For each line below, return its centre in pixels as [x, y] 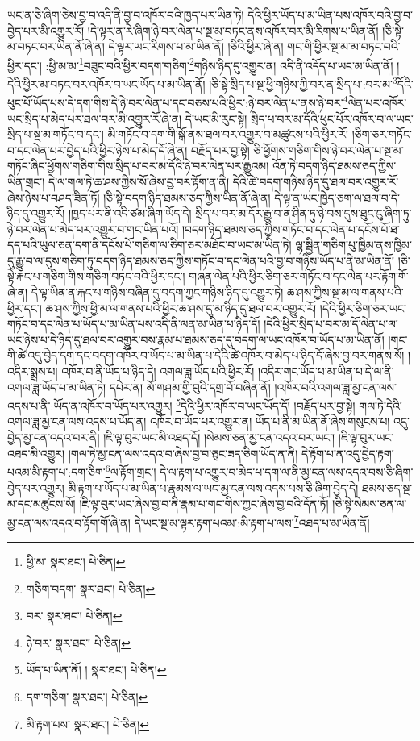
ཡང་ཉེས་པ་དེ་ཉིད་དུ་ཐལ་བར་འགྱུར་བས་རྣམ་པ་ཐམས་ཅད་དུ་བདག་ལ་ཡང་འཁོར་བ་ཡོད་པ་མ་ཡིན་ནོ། [196, 339]
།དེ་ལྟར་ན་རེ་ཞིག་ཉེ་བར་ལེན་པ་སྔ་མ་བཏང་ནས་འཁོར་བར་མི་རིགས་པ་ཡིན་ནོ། [233, 30]
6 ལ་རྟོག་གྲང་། [131, 470]
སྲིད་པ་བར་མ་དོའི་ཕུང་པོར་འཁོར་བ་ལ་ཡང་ [332, 118]
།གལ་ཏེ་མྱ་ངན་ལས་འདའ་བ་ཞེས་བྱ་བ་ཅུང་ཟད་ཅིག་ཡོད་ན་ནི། [183, 453]
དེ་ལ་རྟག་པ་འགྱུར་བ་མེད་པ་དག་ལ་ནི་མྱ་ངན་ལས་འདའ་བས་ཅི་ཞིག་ [287, 471]
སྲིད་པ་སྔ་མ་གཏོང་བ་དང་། [56, 134]
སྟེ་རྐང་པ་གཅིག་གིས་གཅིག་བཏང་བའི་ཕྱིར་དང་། [96, 276]
